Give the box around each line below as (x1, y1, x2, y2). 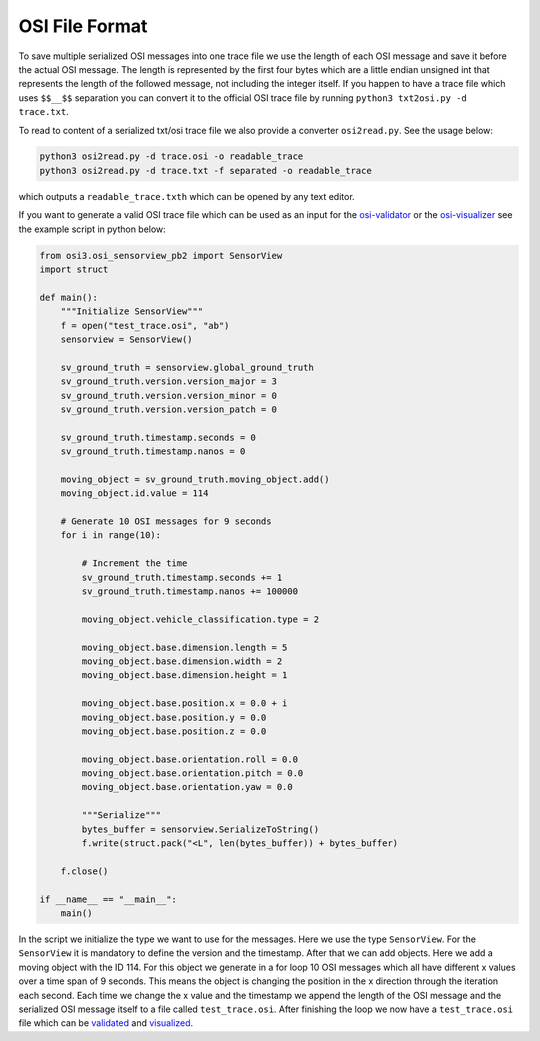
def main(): (39, 291, 99, 303)
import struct (39, 264, 109, 275)
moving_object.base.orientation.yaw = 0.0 (81, 781, 294, 793)
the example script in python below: (18, 223, 167, 235)
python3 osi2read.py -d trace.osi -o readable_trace (39, 151, 304, 162)
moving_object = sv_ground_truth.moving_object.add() (60, 473, 330, 485)
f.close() (60, 865, 109, 877)
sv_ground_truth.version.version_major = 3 (60, 376, 277, 387)
